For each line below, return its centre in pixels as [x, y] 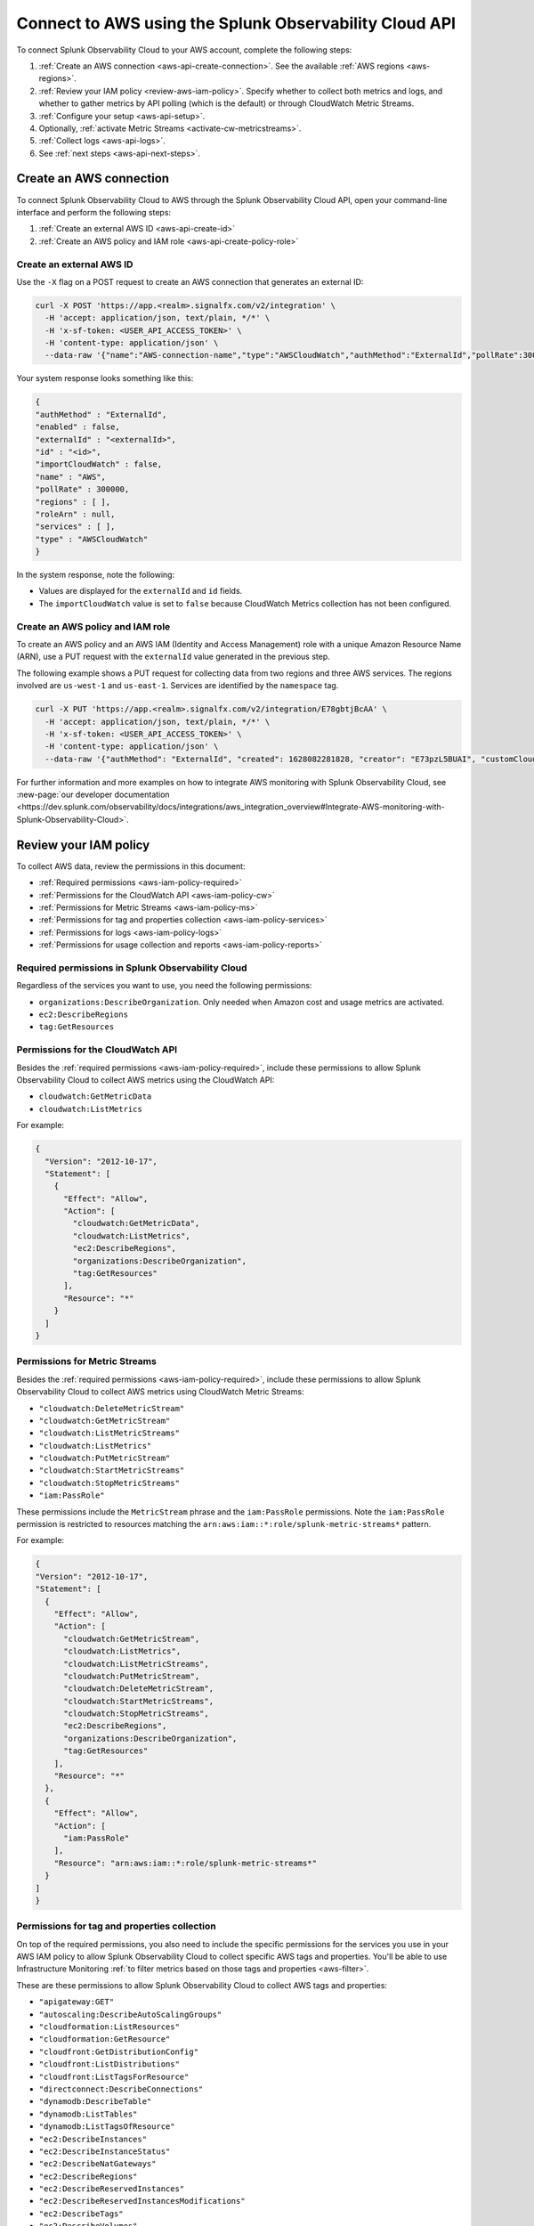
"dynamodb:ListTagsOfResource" [107, 2127]
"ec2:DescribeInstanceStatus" [105, 2151]
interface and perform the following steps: [94, 212]
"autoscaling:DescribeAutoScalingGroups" [130, 2014]
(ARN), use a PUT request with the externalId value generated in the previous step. [174, 657]
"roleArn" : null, [75, 514]
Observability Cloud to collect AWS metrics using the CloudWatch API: [146, 1080]
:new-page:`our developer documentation [93, 795]
